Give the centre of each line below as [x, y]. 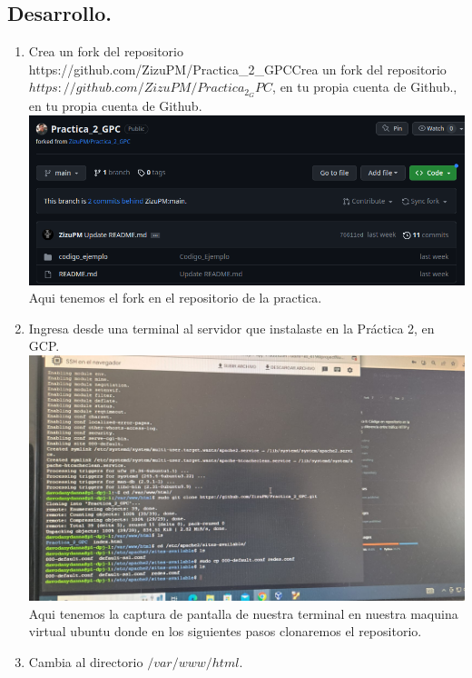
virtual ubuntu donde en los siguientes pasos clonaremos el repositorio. [225, 631]
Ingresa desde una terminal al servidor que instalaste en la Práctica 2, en [231, 328]
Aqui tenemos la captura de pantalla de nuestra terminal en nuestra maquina [243, 613]
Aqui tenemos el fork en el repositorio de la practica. [175, 298]
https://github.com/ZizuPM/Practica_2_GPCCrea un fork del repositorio [237, 69]
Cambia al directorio [86, 661]
